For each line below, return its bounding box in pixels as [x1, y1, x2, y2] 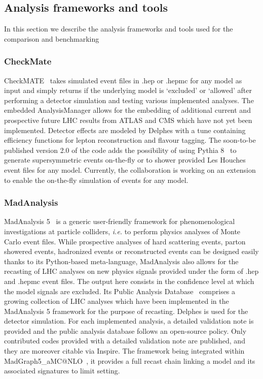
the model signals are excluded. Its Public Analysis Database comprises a [4, 286, 236, 296]
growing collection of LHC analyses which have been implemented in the [4, 296, 229, 306]
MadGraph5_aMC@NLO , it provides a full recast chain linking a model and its [4, 355, 255, 366]
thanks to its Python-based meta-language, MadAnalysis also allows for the [4, 256, 239, 266]
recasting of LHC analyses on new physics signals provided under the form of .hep [4, 266, 259, 276]
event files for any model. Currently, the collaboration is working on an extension [4, 164, 256, 175]
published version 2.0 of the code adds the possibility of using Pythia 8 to [4, 144, 237, 155]
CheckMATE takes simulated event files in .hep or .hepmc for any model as [4, 75, 242, 85]
